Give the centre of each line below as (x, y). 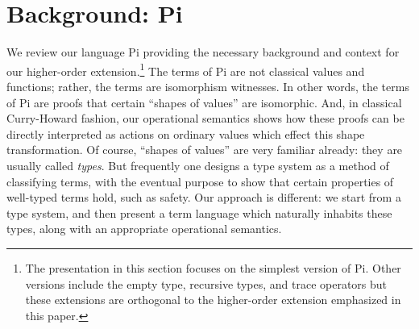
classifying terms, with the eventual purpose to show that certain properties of (200, 181)
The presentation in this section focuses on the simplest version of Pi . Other (213, 267)
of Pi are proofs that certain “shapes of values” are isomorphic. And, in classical (204, 102)
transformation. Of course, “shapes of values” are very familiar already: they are (205, 150)
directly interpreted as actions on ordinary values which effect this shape (186, 133)
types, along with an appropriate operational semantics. (144, 229)
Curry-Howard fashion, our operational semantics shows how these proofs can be (205, 118)
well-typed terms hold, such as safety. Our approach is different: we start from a (204, 197)
